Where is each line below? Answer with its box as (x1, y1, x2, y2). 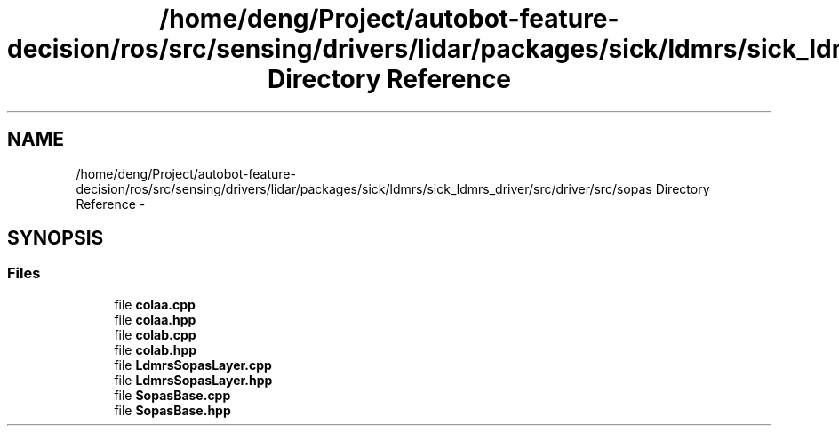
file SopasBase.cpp (114, 387, 231, 403)
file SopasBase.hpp (114, 402, 231, 418)
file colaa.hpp (114, 311, 196, 327)
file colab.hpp (114, 341, 197, 357)
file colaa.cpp (114, 296, 196, 312)
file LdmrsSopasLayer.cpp (114, 357, 272, 373)
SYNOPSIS (7, 227, 104, 250)
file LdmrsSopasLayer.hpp (114, 372, 273, 388)
